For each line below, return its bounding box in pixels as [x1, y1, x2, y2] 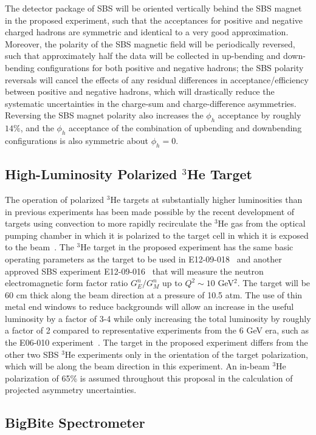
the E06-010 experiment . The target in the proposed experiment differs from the [5, 336, 308, 349]
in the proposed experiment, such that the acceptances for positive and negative [5, 13, 303, 26]
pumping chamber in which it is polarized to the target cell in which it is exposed [5, 228, 309, 241]
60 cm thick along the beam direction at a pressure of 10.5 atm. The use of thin [5, 288, 303, 301]
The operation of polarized [5, 193, 105, 205]
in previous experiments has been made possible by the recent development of [5, 205, 295, 217]
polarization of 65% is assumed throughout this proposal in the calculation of [5, 371, 293, 384]
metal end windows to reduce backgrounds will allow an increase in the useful [5, 300, 294, 313]
